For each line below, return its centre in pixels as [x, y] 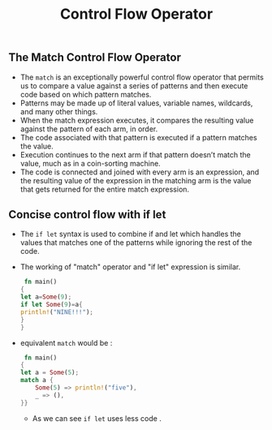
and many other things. [59, 111]
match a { [37, 381]
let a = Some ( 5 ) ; [50, 373]
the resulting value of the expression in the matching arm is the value [136, 180]
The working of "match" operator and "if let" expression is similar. [130, 267]
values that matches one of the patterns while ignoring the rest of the [136, 243]
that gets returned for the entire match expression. [104, 189]
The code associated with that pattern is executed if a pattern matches [138, 137]
